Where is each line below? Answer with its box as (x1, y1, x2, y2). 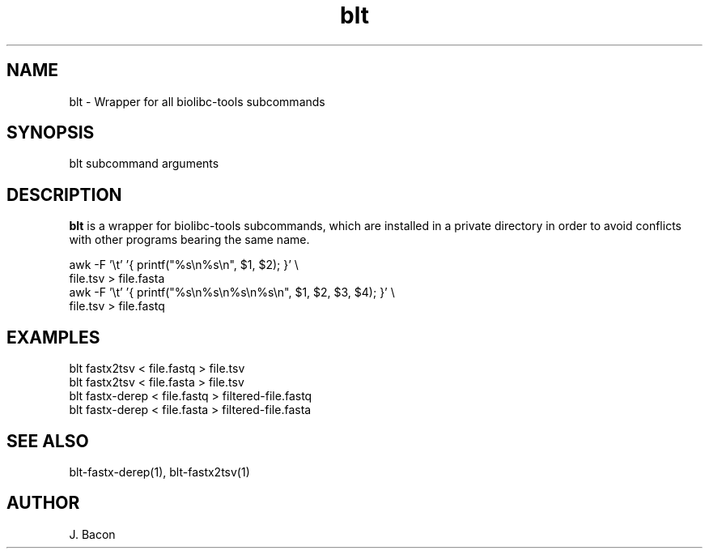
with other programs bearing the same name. (69, 233, 310, 247)
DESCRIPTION (6, 184, 122, 205)
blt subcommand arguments (69, 156, 219, 171)
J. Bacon (69, 527, 116, 541)
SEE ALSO (6, 430, 89, 451)
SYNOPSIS (6, 122, 95, 143)
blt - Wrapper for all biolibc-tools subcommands (69, 94, 325, 109)
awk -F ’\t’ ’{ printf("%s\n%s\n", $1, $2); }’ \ (69, 258, 299, 272)
